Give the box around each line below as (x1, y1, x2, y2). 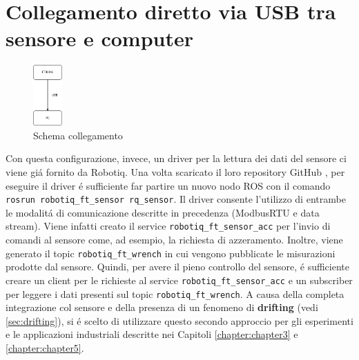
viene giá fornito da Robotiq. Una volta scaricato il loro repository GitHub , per (6, 165, 345, 179)
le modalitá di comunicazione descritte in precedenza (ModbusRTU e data (6, 205, 320, 219)
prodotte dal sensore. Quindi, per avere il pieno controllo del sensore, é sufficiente (6, 259, 349, 274)
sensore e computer (6, 24, 193, 52)
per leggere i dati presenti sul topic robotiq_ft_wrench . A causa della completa (6, 286, 345, 301)
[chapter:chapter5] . (6, 341, 84, 355)
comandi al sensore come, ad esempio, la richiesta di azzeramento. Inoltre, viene (6, 232, 343, 247)
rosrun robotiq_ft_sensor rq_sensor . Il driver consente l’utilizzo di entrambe (6, 192, 346, 206)
